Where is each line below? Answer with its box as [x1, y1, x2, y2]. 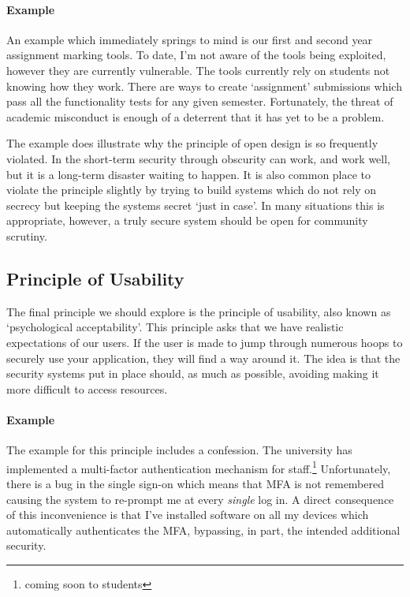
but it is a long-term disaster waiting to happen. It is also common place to [6, 166, 371, 182]
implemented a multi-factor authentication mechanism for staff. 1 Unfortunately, [6, 457, 391, 476]
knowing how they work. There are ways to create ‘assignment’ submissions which [6, 77, 402, 94]
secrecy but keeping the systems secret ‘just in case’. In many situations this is [6, 196, 385, 213]
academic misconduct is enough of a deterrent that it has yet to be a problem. [6, 108, 385, 125]
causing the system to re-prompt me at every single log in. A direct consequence [6, 491, 394, 507]
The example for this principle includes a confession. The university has [6, 442, 352, 458]
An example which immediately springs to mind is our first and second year [6, 31, 373, 47]
